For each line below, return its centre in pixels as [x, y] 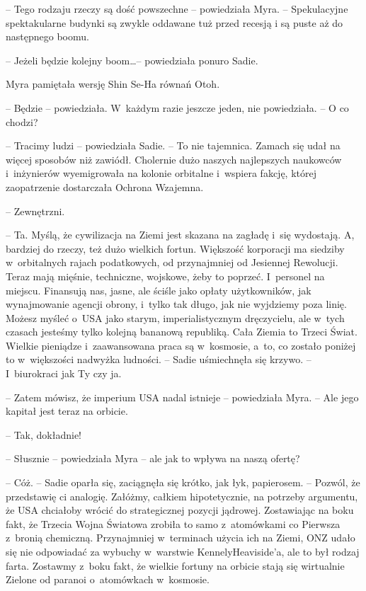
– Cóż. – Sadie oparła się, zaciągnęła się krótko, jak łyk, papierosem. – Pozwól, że [183, 482]
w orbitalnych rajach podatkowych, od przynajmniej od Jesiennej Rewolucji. [172, 262]
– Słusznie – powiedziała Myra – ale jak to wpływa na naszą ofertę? [153, 458]
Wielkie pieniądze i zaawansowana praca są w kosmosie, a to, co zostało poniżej [181, 345]
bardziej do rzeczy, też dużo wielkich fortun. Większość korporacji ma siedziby [175, 248]
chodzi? [22, 121]
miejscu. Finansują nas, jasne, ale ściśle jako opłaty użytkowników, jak [159, 290]
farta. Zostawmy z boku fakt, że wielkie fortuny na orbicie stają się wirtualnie [175, 565]
